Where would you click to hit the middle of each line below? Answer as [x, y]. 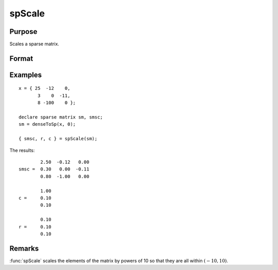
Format [21, 58]
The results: [22, 150]
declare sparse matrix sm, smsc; [61, 117]
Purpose [23, 32]
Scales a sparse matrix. [34, 44]
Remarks [24, 248]
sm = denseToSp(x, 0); [47, 124]
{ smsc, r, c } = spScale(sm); [58, 139]
